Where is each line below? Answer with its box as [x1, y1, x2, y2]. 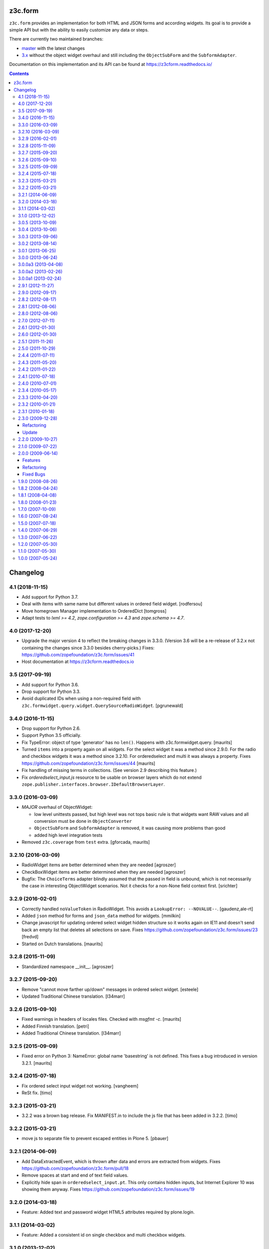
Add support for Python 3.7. [21, 594, 79, 600]
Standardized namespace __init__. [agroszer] [21, 963, 114, 969]
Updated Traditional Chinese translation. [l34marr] [21, 993, 125, 999]
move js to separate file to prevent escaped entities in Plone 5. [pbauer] [21, 1136, 169, 1142]
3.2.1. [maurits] [21, 1060, 52, 1066]
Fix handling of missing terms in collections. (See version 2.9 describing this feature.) [21, 767, 197, 773]
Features [22, 457, 41, 463]
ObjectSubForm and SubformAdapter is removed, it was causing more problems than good [34, 825, 226, 831]
